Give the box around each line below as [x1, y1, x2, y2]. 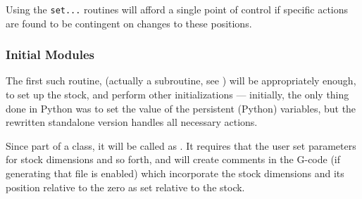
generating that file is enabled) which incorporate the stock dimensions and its [6, 166, 344, 181]
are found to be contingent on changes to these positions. [6, 15, 252, 30]
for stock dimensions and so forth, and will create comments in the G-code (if [6, 152, 341, 167]
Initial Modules [6, 46, 94, 63]
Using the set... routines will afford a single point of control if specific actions [6, 2, 349, 16]
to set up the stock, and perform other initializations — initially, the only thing [6, 87, 349, 102]
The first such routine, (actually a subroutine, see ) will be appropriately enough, [6, 73, 356, 88]
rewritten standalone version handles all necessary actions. [6, 115, 258, 129]
